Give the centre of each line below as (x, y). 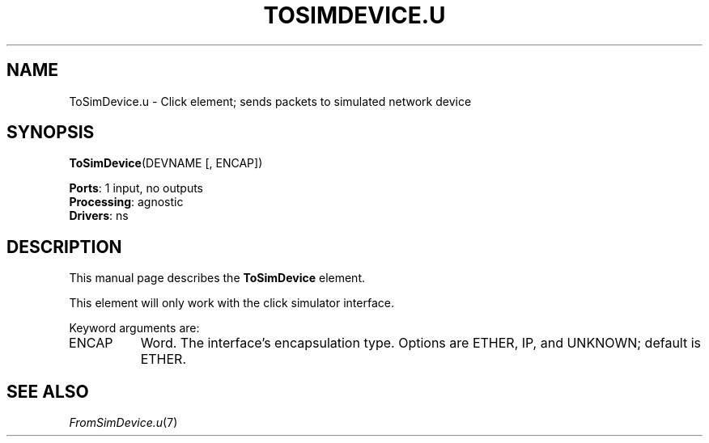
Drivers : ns (99, 216)
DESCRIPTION (64, 247)
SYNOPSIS (51, 133)
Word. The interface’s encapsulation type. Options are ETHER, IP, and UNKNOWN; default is (421, 343)
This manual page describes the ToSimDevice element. (217, 278)
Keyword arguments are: (134, 328)
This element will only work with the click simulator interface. (231, 303)
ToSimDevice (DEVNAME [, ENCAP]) (166, 163)
